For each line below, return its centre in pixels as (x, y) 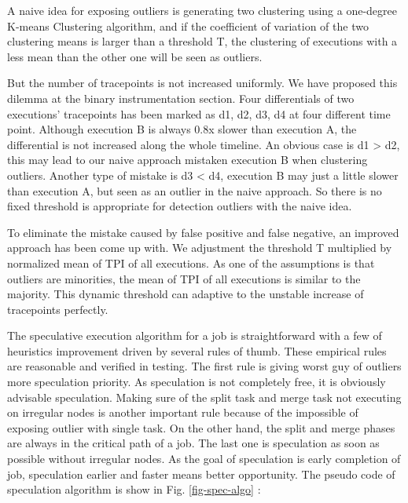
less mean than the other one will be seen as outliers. (135, 56)
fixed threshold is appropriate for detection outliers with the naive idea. (180, 206)
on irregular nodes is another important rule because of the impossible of (183, 412)
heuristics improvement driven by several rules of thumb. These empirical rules (197, 350)
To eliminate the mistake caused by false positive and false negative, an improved (203, 232)
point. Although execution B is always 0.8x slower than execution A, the (182, 129)
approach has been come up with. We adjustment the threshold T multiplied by (200, 248)
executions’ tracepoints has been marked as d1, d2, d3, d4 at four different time (199, 113)
